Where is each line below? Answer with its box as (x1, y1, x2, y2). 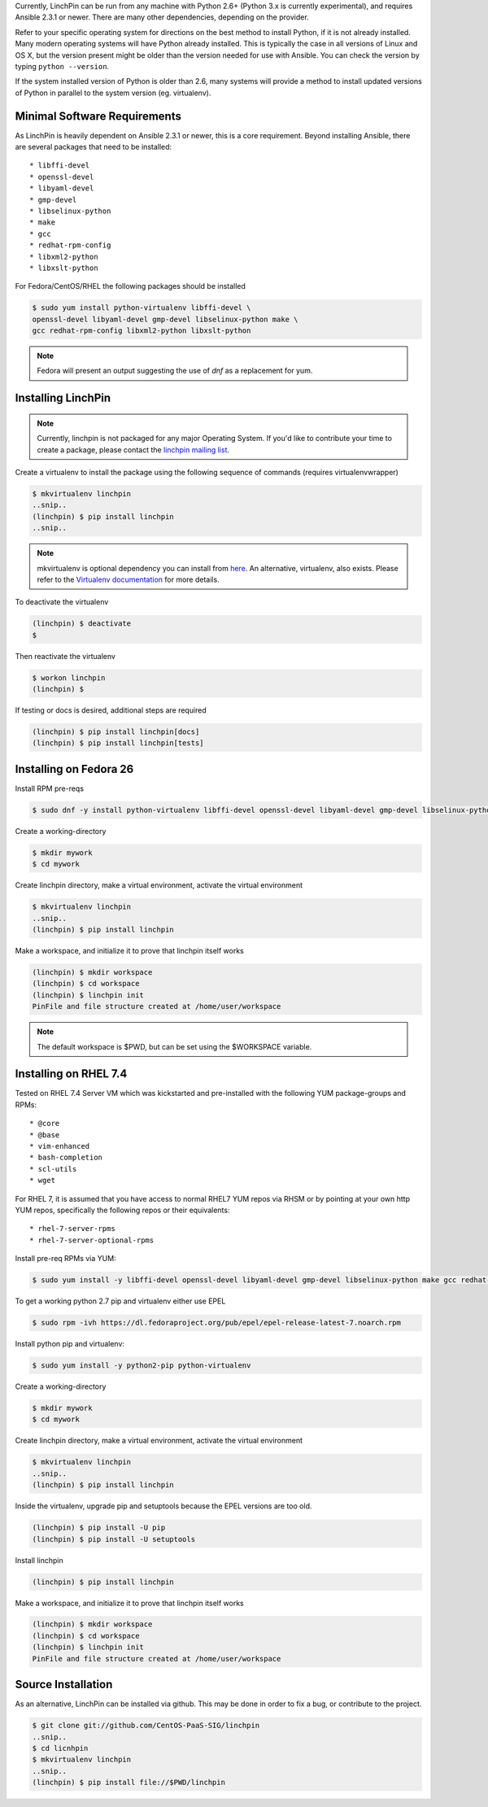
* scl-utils (29, 1164, 77, 1173)
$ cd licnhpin (32, 1744, 89, 1752)
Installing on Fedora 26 (15, 762, 134, 776)
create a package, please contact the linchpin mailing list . (37, 444, 230, 455)
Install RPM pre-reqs (15, 783, 85, 793)
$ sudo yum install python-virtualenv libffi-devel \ (32, 303, 251, 312)
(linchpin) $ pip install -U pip (32, 1523, 166, 1533)
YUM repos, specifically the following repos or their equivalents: (15, 1205, 230, 1215)
